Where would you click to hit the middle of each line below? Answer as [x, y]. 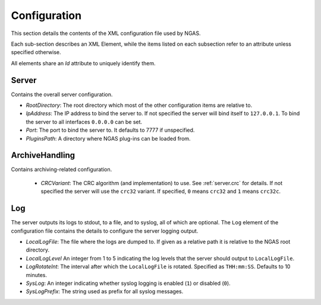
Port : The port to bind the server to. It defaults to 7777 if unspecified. [110, 130]
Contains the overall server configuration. [62, 94]
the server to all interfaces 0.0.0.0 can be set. [84, 122]
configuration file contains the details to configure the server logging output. [105, 231]
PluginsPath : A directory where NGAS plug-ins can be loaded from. [108, 138]
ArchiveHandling [43, 155]
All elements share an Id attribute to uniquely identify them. [83, 63]
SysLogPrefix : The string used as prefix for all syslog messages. [105, 291]
